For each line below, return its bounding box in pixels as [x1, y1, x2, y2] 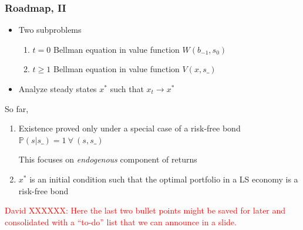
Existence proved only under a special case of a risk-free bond [18, 122, 241, 134]
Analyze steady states [18, 83, 97, 94]
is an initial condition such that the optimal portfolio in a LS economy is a [29, 172, 298, 185]
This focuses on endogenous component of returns [18, 153, 197, 165]
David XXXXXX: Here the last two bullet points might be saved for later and [5, 204, 286, 217]
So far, [5, 102, 29, 114]
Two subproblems [18, 23, 82, 36]
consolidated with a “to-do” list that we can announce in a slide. [5, 215, 237, 228]
